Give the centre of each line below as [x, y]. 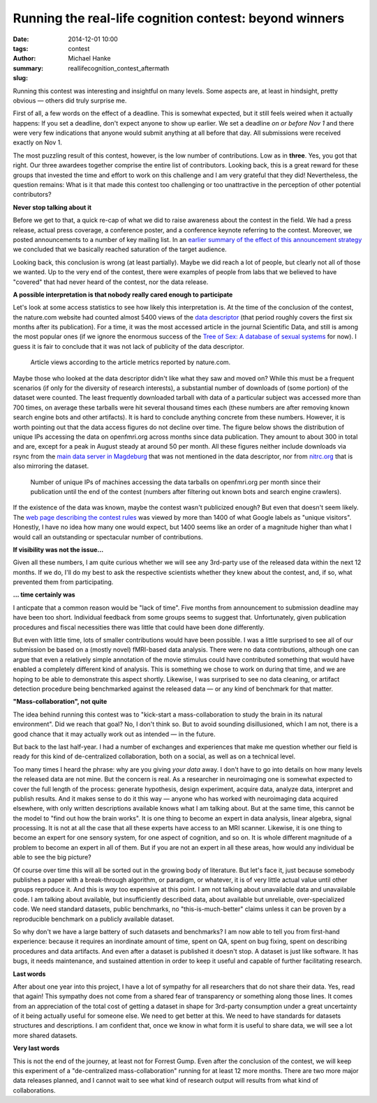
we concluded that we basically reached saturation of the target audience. [120, 249]
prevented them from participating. [63, 582]
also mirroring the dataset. [51, 466]
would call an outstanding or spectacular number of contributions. [108, 537]
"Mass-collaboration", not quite [60, 702]
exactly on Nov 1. [37, 142]
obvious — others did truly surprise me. [70, 100]
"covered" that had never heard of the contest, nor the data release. [111, 282]
